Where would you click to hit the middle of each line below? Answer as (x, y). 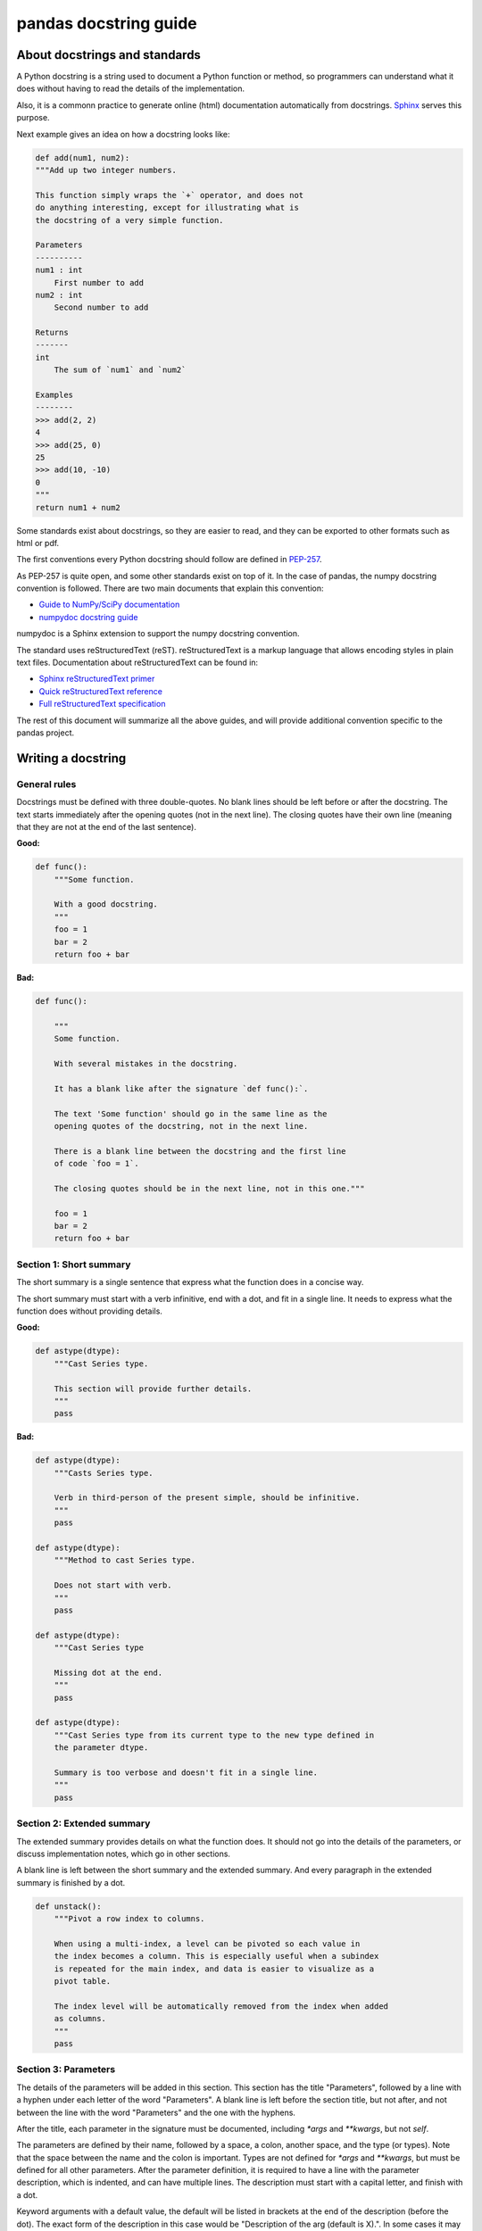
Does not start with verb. (113, 1585)
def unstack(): (68, 1906)
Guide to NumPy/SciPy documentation (109, 605)
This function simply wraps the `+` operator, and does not (170, 195)
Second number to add (101, 307)
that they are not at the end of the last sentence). (106, 826)
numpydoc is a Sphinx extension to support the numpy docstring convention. (158, 634)
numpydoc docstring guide (88, 617)
